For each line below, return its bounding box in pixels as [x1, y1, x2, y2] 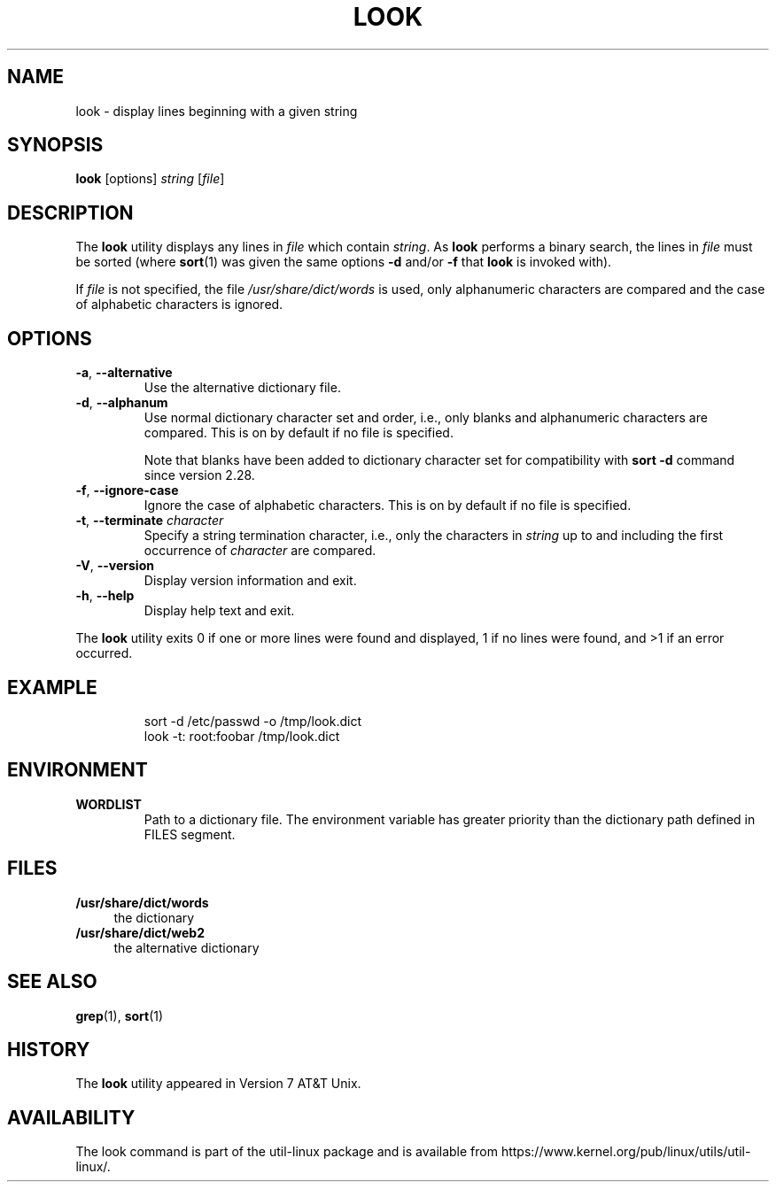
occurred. [75, 645, 133, 661]
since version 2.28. [144, 467, 255, 483]
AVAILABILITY [7, 1106, 136, 1129]
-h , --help [75, 588, 135, 604]
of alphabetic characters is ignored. [75, 297, 283, 313]
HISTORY [7, 1038, 90, 1061]
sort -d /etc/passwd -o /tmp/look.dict [144, 713, 362, 729]
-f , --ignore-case [75, 483, 179, 498]
